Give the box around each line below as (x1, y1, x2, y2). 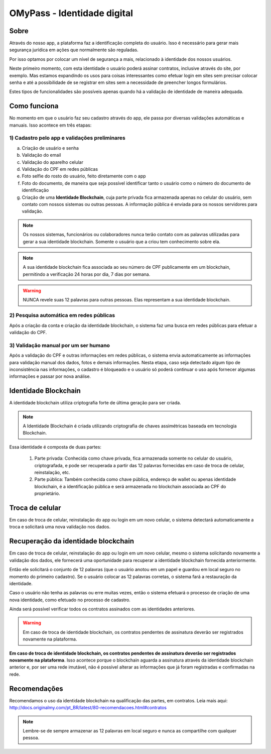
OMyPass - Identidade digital (9, 8, 133, 19)
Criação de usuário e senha (22, 145, 79, 151)
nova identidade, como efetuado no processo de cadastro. (9, 597, 130, 603)
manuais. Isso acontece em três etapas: (9, 122, 92, 128)
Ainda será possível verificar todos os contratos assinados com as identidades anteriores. (9, 606, 195, 612)
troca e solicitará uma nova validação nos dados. (9, 524, 110, 530)
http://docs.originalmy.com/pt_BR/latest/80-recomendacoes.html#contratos (9, 705, 167, 711)
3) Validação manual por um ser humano (9, 342, 110, 349)
